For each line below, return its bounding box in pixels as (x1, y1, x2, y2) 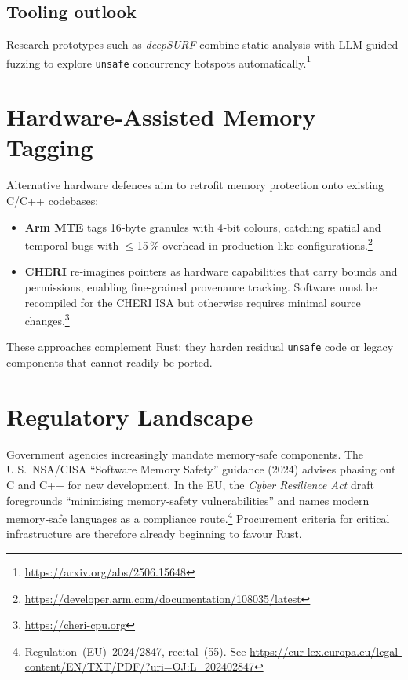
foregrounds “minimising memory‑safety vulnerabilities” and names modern (6, 492, 370, 508)
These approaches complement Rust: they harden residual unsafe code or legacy (6, 338, 394, 355)
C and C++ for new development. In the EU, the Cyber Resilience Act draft (6, 477, 374, 493)
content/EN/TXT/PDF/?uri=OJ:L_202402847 (24, 658, 254, 675)
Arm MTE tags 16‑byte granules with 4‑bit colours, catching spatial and (24, 218, 381, 235)
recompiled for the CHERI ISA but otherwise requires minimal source (24, 294, 361, 310)
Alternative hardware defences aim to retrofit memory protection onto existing (6, 177, 384, 193)
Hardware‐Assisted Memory (6, 101, 316, 133)
